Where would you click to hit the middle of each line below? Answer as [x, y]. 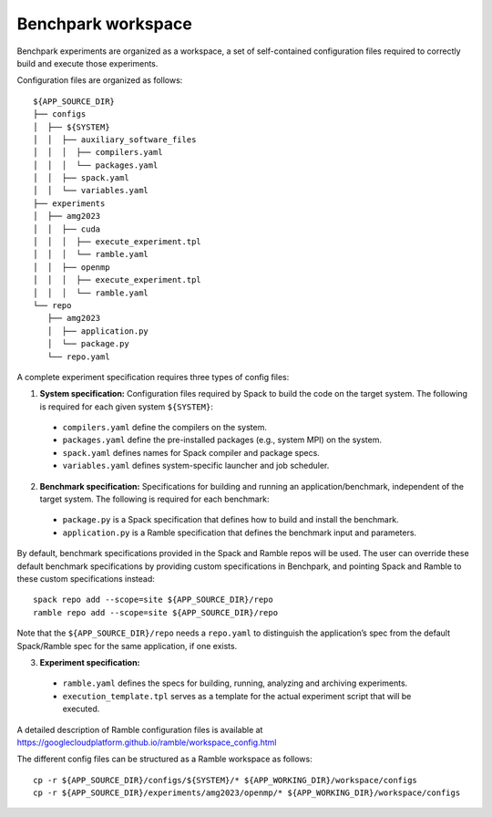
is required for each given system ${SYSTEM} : [126, 407]
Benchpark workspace [105, 24]
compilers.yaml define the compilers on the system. [165, 428]
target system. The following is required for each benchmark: [154, 499]
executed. [81, 709]
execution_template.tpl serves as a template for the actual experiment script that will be [237, 696]
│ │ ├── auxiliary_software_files [115, 140]
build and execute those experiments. [87, 63]
